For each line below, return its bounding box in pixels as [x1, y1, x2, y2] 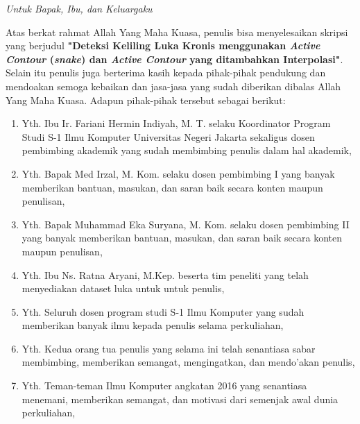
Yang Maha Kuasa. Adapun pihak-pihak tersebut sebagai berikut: [6, 92, 286, 107]
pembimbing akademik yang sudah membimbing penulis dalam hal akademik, [22, 143, 352, 158]
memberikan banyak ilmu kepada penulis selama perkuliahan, [22, 318, 284, 332]
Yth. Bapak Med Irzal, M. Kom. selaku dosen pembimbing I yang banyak [22, 166, 335, 180]
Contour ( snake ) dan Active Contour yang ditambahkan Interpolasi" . [6, 51, 343, 66]
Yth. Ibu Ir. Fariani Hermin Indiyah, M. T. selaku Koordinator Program [22, 116, 331, 130]
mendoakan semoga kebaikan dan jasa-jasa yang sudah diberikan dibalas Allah [6, 78, 341, 93]
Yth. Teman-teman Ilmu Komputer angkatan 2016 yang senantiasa [22, 378, 307, 393]
